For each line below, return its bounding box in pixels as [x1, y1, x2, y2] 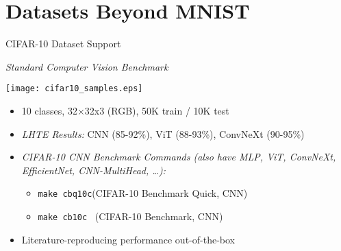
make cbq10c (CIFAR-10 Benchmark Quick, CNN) [38, 186, 248, 200]
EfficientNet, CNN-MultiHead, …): [21, 163, 166, 177]
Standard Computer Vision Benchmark [5, 59, 168, 73]
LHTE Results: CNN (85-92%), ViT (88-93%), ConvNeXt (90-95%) [21, 126, 305, 141]
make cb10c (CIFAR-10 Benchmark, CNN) [38, 209, 223, 223]
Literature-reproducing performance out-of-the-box [21, 232, 235, 246]
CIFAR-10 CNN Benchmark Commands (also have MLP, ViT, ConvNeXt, [21, 150, 336, 164]
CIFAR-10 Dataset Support [5, 36, 121, 51]
